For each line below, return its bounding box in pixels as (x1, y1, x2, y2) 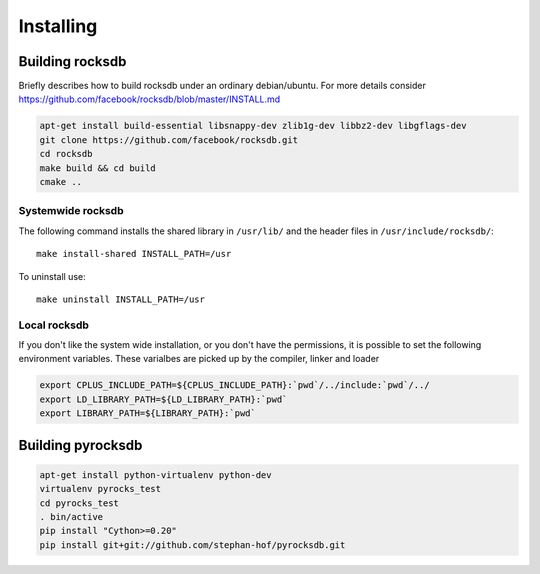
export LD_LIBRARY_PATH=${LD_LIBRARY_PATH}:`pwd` (39, 393, 288, 405)
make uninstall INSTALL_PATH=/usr (36, 293, 205, 305)
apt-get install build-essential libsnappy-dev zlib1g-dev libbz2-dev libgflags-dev (39, 120, 467, 132)
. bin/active (39, 511, 104, 522)
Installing (18, 15, 98, 37)
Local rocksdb (18, 318, 90, 332)
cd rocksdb (39, 148, 93, 160)
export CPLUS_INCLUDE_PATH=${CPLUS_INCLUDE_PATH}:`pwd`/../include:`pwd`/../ (39, 380, 430, 391)
